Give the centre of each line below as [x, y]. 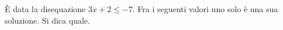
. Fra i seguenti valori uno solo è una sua [205, 9]
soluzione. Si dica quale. [47, 20]
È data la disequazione [45, 9]
